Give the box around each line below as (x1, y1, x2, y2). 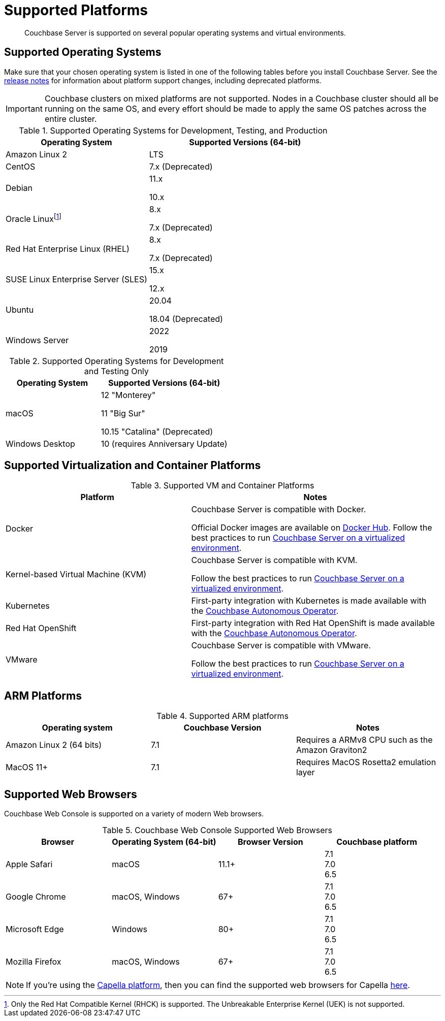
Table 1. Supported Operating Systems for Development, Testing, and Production (19, 125, 328, 136)
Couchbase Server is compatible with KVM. (191, 555, 358, 566)
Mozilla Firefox (6, 957, 61, 967)
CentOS (6, 161, 36, 172)
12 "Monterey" (101, 389, 156, 400)
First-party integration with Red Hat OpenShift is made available (191, 618, 435, 629)
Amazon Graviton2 (296, 745, 367, 755)
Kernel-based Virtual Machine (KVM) (6, 569, 147, 580)
